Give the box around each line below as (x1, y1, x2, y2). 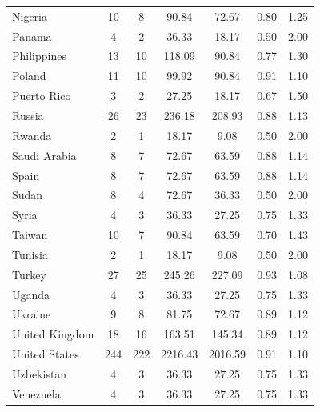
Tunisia (12, 246, 48, 262)
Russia (12, 106, 44, 123)
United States (12, 346, 79, 362)
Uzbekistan (12, 365, 67, 382)
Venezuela (12, 385, 61, 402)
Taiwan (12, 226, 48, 243)
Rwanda (12, 126, 52, 143)
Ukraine (12, 306, 51, 322)
